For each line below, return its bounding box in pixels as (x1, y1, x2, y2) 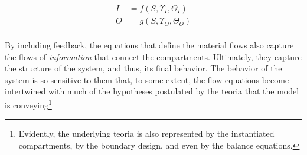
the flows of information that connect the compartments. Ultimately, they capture (5, 50, 302, 62)
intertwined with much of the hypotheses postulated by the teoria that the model (5, 85, 299, 97)
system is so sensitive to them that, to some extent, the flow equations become (5, 73, 289, 85)
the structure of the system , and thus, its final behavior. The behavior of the (5, 62, 282, 74)
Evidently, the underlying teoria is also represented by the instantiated (18, 127, 275, 140)
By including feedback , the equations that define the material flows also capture (5, 39, 294, 51)
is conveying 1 (5, 97, 52, 111)
